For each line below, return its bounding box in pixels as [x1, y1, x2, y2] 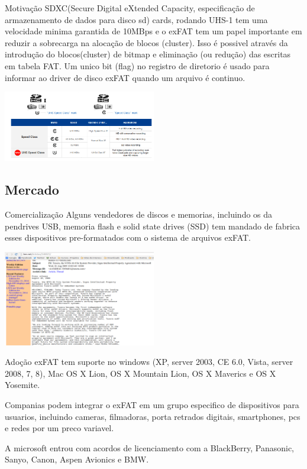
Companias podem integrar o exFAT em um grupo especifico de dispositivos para [5, 398, 299, 410]
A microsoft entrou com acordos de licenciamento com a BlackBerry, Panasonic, [5, 441, 295, 454]
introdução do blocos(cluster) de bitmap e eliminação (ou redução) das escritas [5, 48, 291, 60]
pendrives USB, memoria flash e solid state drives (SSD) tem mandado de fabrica [5, 219, 300, 232]
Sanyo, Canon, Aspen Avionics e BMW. [5, 453, 149, 465]
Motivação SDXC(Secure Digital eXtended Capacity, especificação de [5, 2, 255, 14]
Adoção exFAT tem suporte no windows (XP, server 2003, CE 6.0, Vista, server [5, 355, 293, 368]
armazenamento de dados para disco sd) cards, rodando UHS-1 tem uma [5, 13, 268, 25]
